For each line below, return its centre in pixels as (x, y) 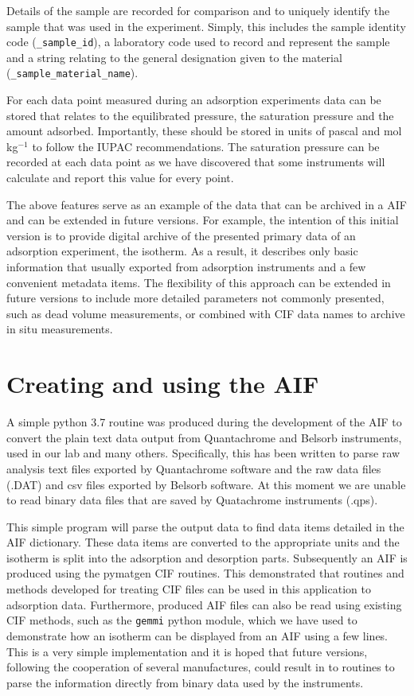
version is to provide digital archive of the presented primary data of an (181, 235)
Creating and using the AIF (163, 384)
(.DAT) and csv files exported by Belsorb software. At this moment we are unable (206, 484)
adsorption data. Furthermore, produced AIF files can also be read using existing (204, 604)
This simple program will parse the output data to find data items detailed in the (205, 526)
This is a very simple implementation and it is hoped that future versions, (187, 651)
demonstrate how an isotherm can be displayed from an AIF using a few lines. (197, 635)
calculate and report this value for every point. (120, 178)
